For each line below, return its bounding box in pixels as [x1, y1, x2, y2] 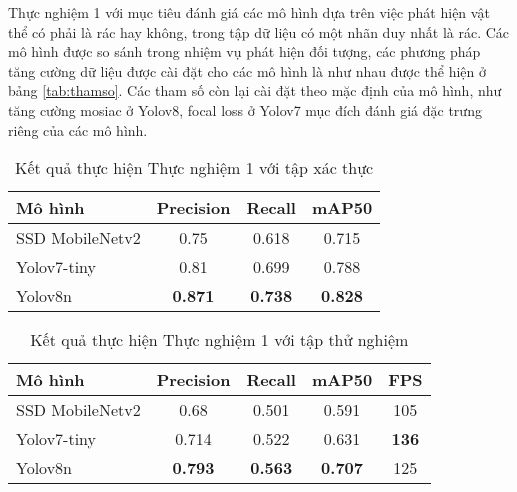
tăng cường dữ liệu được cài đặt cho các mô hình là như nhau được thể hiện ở [8, 60, 486, 81]
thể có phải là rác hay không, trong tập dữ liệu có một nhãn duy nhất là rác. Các [8, 21, 510, 42]
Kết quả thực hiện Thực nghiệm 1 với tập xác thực [14, 156, 374, 180]
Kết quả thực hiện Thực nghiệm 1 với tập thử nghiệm [30, 328, 409, 352]
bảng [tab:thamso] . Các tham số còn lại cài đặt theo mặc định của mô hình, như [8, 80, 502, 101]
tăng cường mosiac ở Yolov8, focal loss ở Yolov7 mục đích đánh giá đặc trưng [8, 99, 482, 120]
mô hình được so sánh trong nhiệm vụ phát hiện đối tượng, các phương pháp [8, 41, 481, 62]
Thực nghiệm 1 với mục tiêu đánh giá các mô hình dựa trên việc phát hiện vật [8, 2, 490, 22]
